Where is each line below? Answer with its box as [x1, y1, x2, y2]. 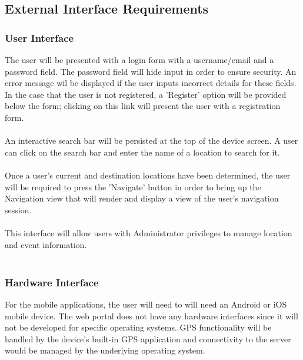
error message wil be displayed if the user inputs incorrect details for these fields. [5, 77, 297, 89]
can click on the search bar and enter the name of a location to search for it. [5, 146, 280, 158]
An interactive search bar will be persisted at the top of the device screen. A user [5, 134, 298, 147]
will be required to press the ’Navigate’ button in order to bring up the [5, 180, 261, 193]
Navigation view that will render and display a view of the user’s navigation [5, 192, 279, 204]
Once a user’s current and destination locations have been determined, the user [5, 169, 291, 181]
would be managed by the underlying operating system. [5, 344, 205, 356]
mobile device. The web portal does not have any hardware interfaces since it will [5, 309, 298, 322]
